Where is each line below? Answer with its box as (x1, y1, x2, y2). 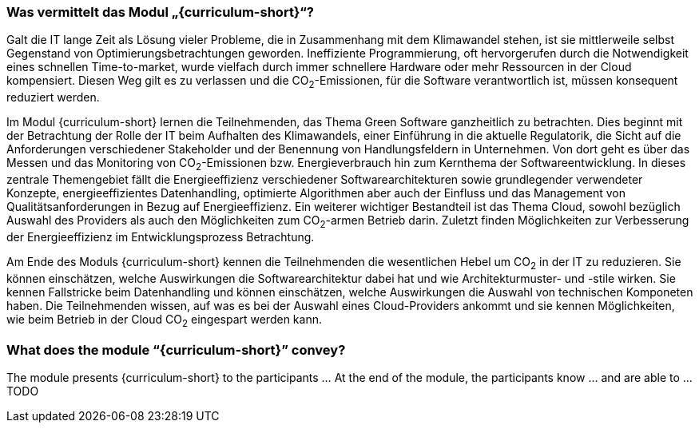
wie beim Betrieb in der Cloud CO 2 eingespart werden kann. (6, 312, 322, 329)
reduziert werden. (6, 90, 100, 105)
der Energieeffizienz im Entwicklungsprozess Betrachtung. (6, 229, 315, 244)
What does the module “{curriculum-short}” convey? (6, 341, 346, 358)
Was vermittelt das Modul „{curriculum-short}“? (6, 4, 314, 20)
